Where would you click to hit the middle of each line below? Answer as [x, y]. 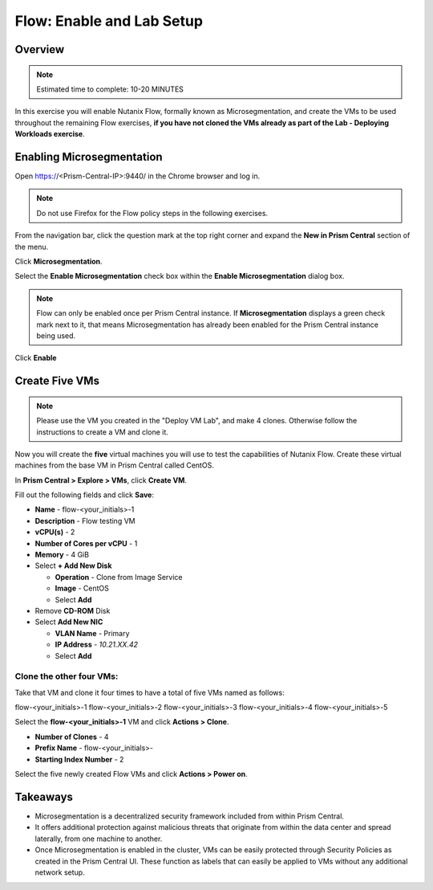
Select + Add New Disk [73, 565]
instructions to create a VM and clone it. [102, 432]
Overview [40, 49]
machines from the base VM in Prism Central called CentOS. [114, 465]
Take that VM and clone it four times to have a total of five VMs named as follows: [150, 692]
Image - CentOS [82, 588]
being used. [56, 335]
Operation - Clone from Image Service [119, 577]
